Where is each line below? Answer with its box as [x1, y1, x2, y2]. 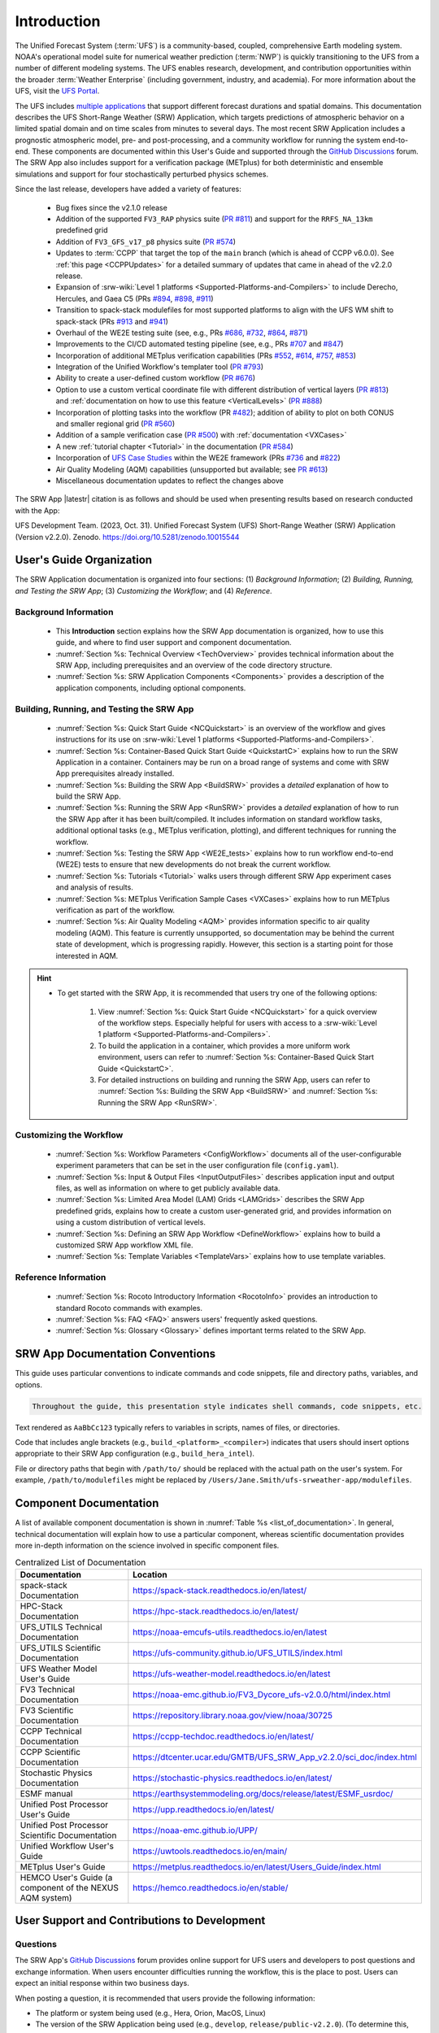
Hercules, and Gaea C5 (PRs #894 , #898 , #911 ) [55, 294, 215, 303]
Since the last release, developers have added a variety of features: [15, 184, 241, 194]
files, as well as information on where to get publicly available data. [55, 1183, 280, 1193]
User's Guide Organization [15, 553, 153, 567]
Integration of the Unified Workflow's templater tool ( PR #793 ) [55, 362, 264, 372]
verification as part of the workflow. [55, 905, 175, 915]
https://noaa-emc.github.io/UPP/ [133, 1824, 258, 1835]
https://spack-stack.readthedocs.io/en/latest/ [133, 1584, 307, 1595]
